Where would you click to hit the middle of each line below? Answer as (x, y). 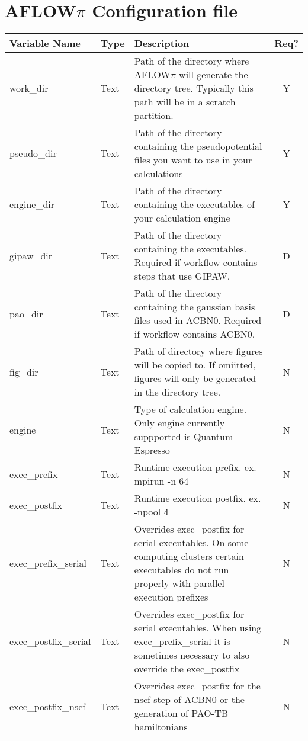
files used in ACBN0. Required (198, 320)
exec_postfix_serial (50, 641)
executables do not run (182, 570)
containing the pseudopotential (198, 146)
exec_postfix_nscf (48, 706)
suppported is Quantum (184, 437)
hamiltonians (161, 727)
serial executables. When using (198, 628)
